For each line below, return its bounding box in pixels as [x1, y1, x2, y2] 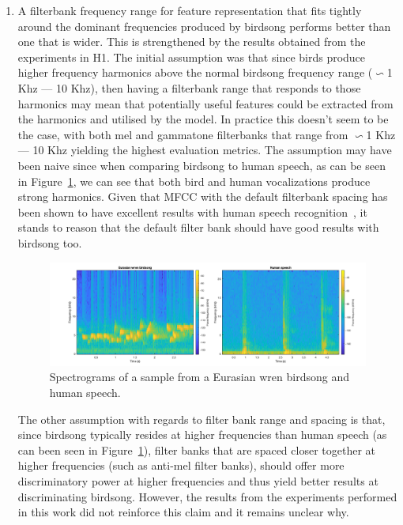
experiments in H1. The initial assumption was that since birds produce [17, 48, 366, 65]
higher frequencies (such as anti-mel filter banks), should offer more [17, 457, 345, 474]
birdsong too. [17, 234, 82, 251]
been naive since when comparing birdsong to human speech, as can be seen [17, 157, 386, 173]
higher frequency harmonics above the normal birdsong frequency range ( [17, 64, 373, 81]
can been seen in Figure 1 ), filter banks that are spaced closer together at [17, 441, 375, 458]
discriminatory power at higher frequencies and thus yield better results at [17, 472, 379, 489]
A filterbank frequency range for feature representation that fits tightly [17, 2, 362, 18]
